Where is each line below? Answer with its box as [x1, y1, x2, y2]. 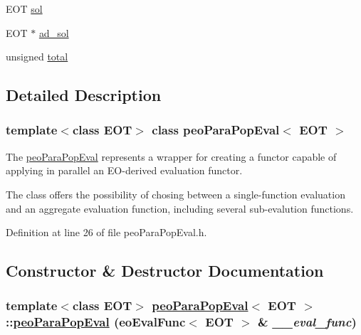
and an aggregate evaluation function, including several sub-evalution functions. [6, 201, 354, 216]
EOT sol [6, 1, 43, 16]
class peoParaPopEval [152, 121, 280, 139]
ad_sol [38, 25, 69, 40]
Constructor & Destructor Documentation [6, 260, 324, 282]
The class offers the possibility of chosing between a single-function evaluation [6, 186, 345, 201]
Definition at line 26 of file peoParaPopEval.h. [6, 225, 207, 240]
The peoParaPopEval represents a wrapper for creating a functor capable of [6, 149, 337, 164]
